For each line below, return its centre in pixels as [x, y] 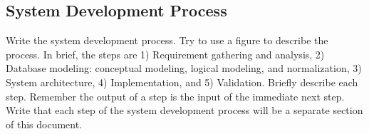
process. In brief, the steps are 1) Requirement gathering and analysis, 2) [165, 54]
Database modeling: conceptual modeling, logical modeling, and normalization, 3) [184, 68]
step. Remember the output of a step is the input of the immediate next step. [175, 96]
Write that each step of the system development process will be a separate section [184, 110]
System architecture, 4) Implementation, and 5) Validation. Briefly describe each [182, 82]
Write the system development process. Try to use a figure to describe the [167, 40]
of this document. [44, 124]
